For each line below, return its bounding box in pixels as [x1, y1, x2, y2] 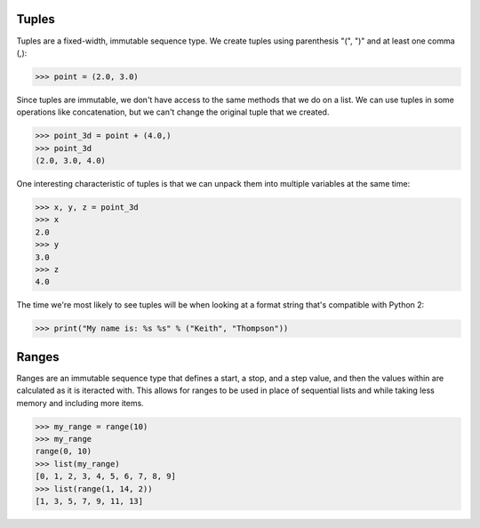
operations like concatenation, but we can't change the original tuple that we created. [16, 107, 330, 117]
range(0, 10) [35, 446, 92, 457]
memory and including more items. [16, 397, 144, 408]
